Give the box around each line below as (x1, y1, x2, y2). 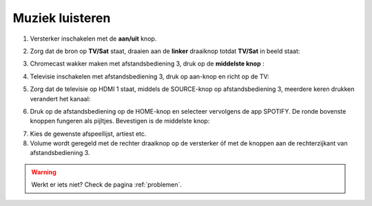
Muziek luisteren (12, 10, 111, 25)
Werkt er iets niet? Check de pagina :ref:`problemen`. (31, 181, 183, 189)
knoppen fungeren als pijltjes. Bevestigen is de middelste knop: (30, 117, 210, 125)
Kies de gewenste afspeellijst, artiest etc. (30, 130, 147, 138)
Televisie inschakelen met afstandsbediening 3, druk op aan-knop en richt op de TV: (30, 72, 269, 81)
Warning (31, 167, 56, 176)
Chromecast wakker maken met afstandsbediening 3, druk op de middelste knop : (30, 59, 265, 68)
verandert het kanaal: (30, 94, 91, 103)
